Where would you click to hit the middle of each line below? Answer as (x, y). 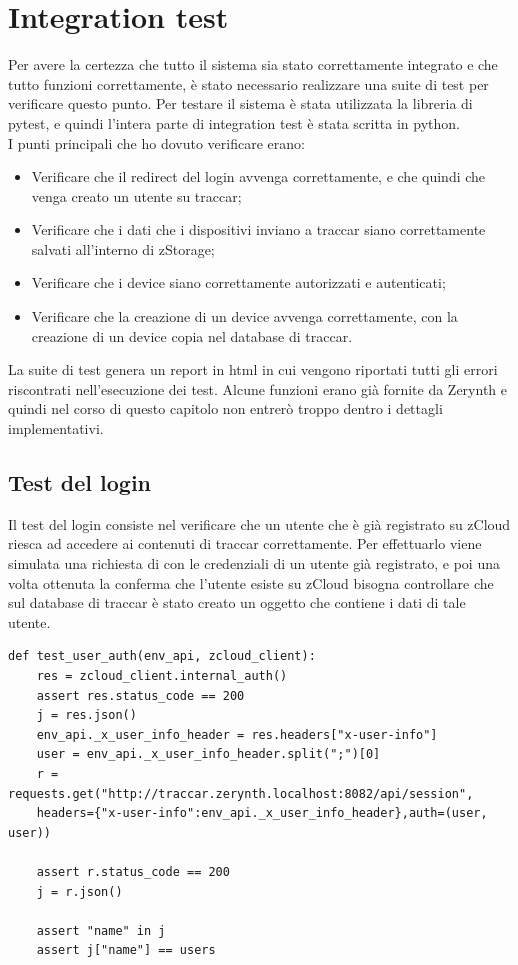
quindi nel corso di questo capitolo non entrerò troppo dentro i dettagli (225, 408)
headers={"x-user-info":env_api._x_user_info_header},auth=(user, (262, 813)
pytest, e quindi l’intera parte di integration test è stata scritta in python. (234, 122)
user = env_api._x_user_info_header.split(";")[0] (208, 754)
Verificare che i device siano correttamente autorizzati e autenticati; (238, 282)
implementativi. (56, 428)
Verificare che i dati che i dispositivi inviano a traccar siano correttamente (258, 229)
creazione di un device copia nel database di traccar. (192, 335)
